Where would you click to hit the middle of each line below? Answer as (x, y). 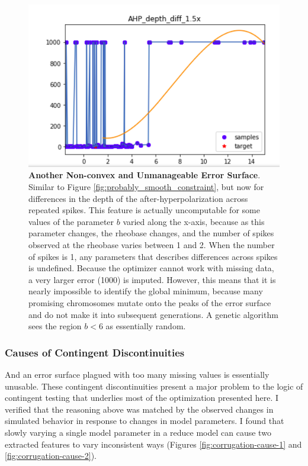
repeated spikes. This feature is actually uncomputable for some (144, 210)
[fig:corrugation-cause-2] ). (51, 456)
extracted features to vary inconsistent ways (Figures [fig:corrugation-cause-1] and (153, 444)
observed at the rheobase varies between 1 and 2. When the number (152, 245)
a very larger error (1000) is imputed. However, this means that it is (152, 279)
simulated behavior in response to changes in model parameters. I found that (145, 421)
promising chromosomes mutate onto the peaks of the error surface (150, 302)
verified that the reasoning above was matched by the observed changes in (139, 409)
